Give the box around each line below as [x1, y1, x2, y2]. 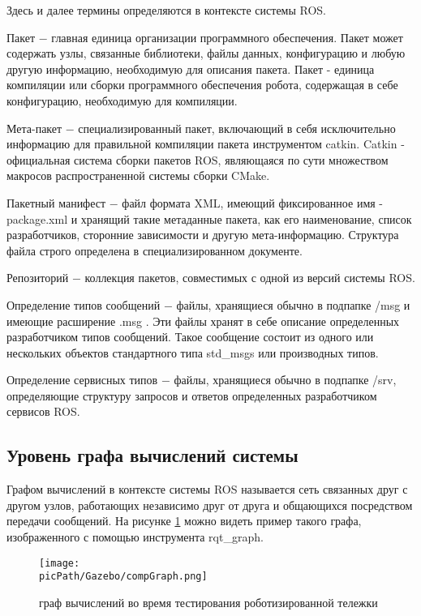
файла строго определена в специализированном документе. [6, 242, 303, 259]
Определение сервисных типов [6, 371, 158, 388]
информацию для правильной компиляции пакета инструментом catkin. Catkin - [6, 135, 405, 152]
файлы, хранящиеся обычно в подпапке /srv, [174, 371, 397, 388]
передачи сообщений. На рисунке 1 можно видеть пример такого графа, [6, 512, 362, 529]
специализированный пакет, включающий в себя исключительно [78, 119, 396, 136]
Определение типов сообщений [6, 296, 161, 313]
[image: [39, 557, 80, 569]
